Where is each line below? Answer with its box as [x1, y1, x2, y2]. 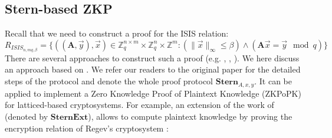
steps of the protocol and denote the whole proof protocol [5, 75, 213, 87]
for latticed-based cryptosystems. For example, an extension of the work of [5, 98, 274, 111]
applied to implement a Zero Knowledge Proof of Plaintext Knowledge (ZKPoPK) [5, 87, 301, 99]
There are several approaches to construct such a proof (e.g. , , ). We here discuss [5, 51, 300, 64]
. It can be [254, 75, 292, 87]
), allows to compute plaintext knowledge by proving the [88, 110, 292, 123]
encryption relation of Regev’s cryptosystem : [5, 121, 169, 134]
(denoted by [5, 110, 48, 123]
